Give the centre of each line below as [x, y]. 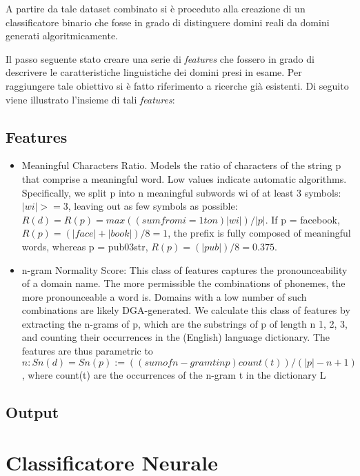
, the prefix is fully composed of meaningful [259, 233]
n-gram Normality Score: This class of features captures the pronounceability [184, 269]
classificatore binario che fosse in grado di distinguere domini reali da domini [168, 22]
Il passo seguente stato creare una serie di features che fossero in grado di [160, 58]
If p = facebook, [306, 219]
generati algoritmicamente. [62, 36]
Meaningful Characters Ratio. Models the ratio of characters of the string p [181, 165]
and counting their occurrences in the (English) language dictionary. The [176, 337]
